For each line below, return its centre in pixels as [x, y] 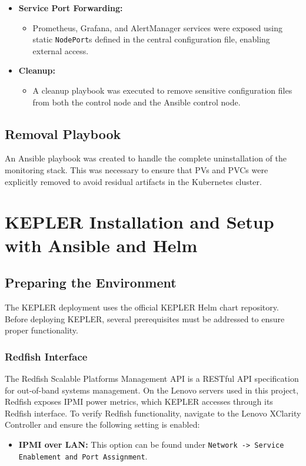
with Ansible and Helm [101, 245]
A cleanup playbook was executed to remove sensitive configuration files [162, 90]
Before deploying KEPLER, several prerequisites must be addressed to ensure [145, 318]
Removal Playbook [63, 133]
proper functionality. [41, 330]
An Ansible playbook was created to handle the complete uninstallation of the [146, 158]
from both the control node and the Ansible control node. [137, 102]
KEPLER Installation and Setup [139, 222]
